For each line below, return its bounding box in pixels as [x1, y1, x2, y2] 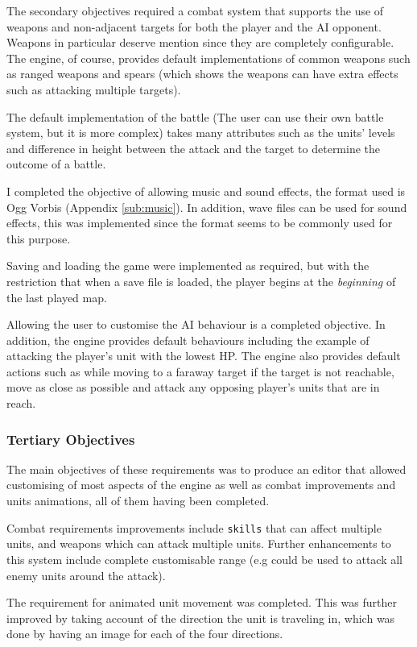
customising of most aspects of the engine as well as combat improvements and [6, 476, 396, 493]
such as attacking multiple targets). [6, 81, 181, 97]
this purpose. [6, 230, 71, 247]
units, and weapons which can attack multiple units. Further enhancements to [6, 535, 391, 552]
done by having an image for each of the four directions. [6, 625, 283, 642]
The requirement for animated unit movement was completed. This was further [6, 594, 397, 611]
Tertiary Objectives [6, 429, 135, 449]
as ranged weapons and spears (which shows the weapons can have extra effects [6, 65, 398, 82]
